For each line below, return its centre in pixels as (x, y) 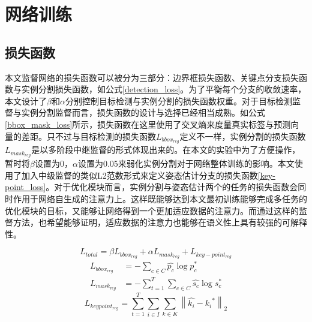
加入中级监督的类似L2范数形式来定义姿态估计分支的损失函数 (139, 175)
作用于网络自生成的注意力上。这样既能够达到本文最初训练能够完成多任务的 (160, 199)
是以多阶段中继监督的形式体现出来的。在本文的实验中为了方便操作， (166, 150)
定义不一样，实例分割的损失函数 (243, 136)
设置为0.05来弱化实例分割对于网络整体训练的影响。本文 (186, 163)
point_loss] (25, 187)
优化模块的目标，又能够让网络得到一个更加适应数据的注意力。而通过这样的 (152, 210)
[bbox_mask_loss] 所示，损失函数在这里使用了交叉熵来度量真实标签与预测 (148, 124)
